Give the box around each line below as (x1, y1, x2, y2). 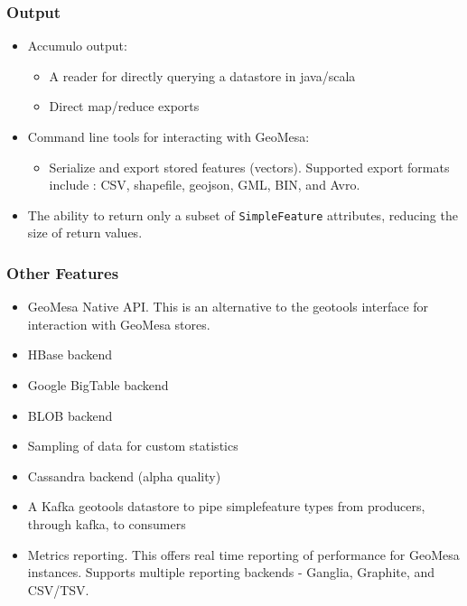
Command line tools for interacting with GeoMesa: (27, 127, 310, 145)
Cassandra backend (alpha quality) (27, 466, 221, 485)
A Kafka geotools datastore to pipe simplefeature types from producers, (27, 497, 425, 516)
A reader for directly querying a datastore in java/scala (49, 66, 356, 85)
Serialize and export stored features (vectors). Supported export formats (49, 157, 450, 176)
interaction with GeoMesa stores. (27, 314, 210, 333)
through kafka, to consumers (27, 515, 186, 533)
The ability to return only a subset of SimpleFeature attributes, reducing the (27, 205, 458, 224)
